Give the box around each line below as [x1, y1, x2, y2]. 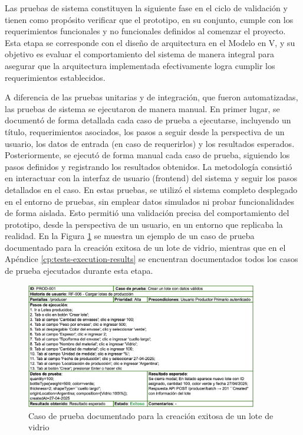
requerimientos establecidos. [5, 71, 106, 83]
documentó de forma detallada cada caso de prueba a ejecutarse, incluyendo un [5, 114, 291, 126]
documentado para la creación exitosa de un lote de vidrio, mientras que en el [5, 241, 286, 253]
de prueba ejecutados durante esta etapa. [5, 264, 153, 277]
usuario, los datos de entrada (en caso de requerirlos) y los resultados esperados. [5, 137, 295, 149]
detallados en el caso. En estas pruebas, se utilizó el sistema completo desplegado [5, 183, 298, 195]
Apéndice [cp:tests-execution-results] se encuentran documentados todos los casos [5, 253, 298, 265]
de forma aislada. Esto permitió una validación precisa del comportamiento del [5, 207, 289, 219]
